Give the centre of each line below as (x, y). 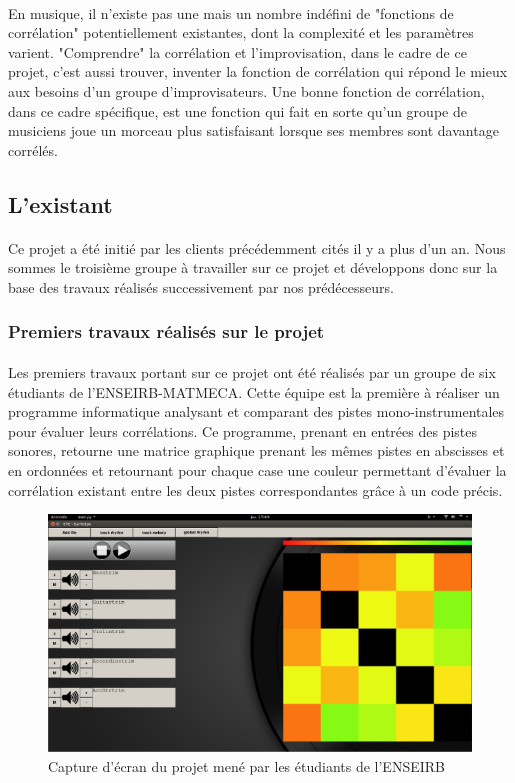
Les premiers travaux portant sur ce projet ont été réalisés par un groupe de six (252, 371)
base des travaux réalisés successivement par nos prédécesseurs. (201, 286)
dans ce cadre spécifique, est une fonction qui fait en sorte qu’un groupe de (237, 110)
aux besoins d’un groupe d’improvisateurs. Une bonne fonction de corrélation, (246, 90)
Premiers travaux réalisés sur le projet (166, 331)
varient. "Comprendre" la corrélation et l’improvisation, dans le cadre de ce (237, 51)
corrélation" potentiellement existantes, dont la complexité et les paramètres (241, 32)
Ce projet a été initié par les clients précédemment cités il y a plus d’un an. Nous (257, 247)
